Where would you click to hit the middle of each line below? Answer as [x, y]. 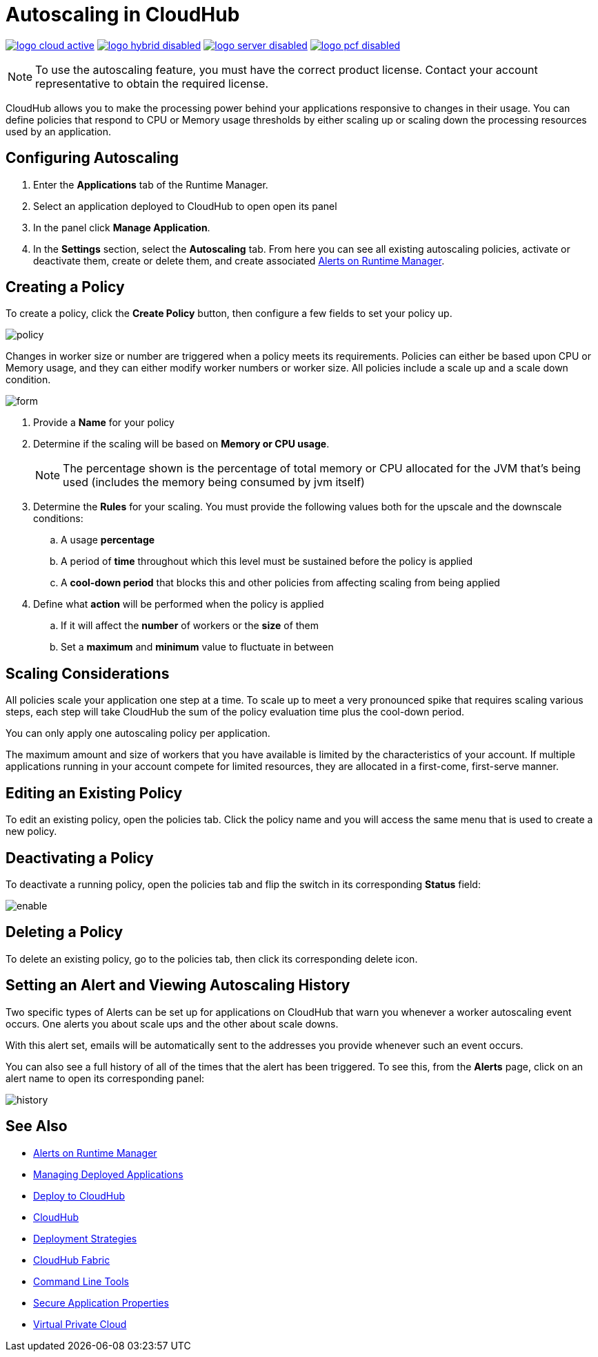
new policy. [31, 831]
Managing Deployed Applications [108, 1174]
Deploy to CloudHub [79, 1195]
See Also [37, 1126]
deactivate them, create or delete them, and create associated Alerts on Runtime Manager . [239, 260]
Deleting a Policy [64, 932]
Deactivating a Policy [80, 858]
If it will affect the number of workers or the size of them [190, 626]
